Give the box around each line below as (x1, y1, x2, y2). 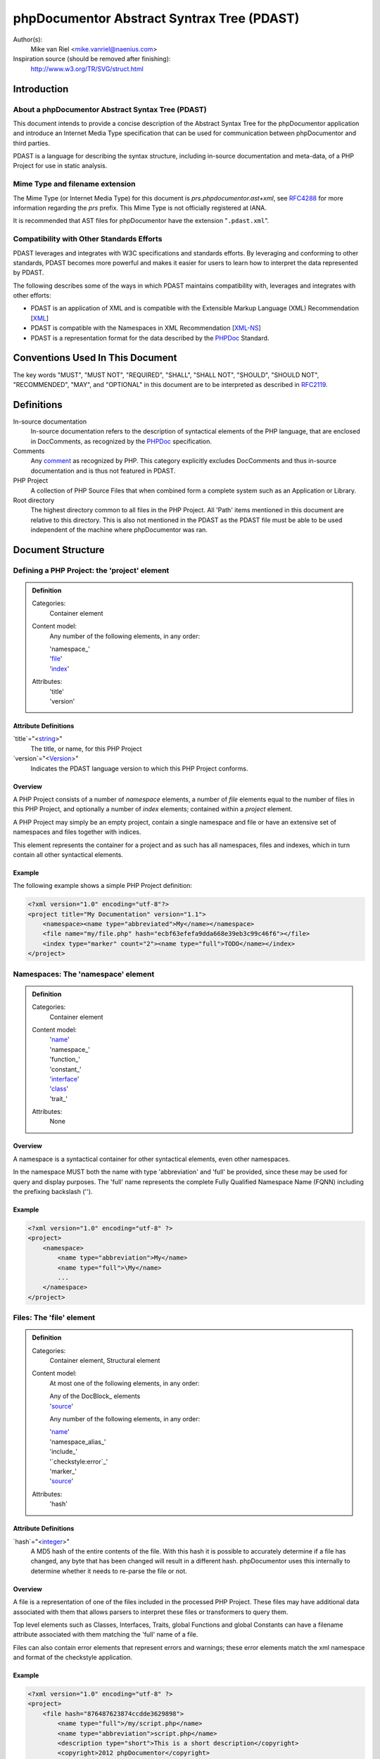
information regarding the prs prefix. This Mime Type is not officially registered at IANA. (13, 203, 267, 212)
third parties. (13, 139, 51, 147)
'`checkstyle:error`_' (49, 1457, 108, 1466)
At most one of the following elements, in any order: (49, 1379, 200, 1387)
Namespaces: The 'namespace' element (13, 969, 155, 979)
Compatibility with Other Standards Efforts (13, 234, 163, 244)
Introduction (13, 83, 69, 95)
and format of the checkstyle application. (13, 1653, 133, 1662)
